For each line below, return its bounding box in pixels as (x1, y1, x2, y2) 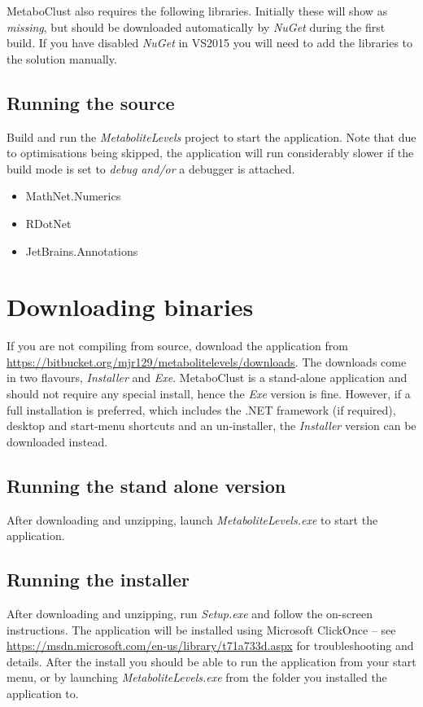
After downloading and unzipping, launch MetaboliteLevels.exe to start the (7, 511, 378, 528)
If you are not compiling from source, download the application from (7, 337, 348, 354)
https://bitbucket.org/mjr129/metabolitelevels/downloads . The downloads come (7, 353, 407, 370)
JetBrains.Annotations (25, 242, 138, 259)
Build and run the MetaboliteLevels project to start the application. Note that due (7, 128, 416, 145)
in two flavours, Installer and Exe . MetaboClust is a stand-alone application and (7, 369, 408, 386)
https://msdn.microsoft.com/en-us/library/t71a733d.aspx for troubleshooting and (7, 637, 414, 654)
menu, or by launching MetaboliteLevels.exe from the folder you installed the (7, 669, 387, 686)
